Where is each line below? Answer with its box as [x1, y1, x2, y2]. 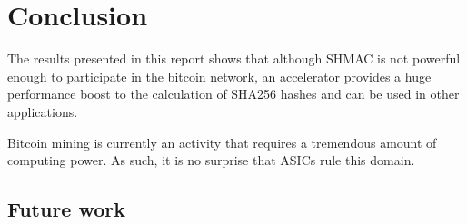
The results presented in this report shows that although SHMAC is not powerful [7, 49, 461, 68]
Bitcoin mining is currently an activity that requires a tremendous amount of [7, 132, 437, 151]
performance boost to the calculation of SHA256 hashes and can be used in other [7, 84, 460, 103]
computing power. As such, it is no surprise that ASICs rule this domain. [7, 151, 415, 170]
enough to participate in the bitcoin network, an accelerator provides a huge [7, 66, 432, 85]
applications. [7, 102, 78, 121]
